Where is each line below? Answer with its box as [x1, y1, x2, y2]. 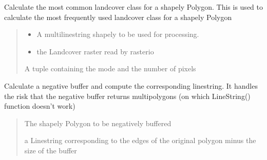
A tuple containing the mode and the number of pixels [24, 63, 196, 74]
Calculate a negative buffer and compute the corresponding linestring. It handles [4, 80, 258, 91]
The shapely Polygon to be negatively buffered [24, 117, 171, 128]
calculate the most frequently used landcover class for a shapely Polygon [4, 11, 232, 22]
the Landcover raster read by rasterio [36, 46, 154, 56]
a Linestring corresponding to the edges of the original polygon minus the [24, 135, 256, 146]
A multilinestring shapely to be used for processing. [36, 29, 199, 39]
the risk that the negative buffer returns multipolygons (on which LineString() [4, 90, 251, 101]
